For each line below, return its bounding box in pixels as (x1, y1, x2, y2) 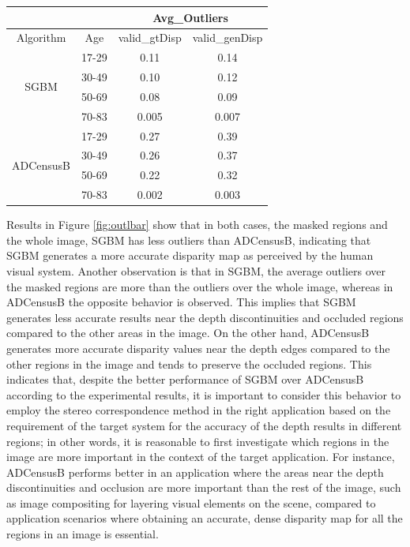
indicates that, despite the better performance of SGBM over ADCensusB (6, 371, 364, 388)
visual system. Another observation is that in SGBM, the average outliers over (6, 262, 386, 279)
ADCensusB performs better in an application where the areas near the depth (6, 463, 384, 480)
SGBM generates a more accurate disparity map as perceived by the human (6, 247, 374, 264)
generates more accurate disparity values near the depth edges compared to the (6, 339, 390, 356)
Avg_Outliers (152, 9, 228, 25)
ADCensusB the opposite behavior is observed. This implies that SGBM (6, 294, 356, 310)
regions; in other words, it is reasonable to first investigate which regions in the (6, 433, 389, 449)
